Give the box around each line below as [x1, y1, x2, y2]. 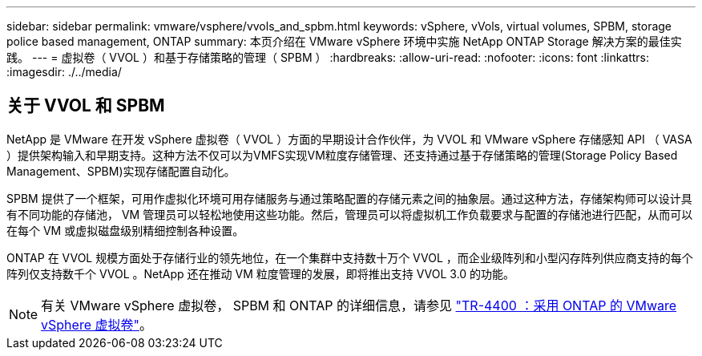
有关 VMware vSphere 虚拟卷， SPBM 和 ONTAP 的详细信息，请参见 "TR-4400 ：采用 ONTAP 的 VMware [41, 297, 677, 314]
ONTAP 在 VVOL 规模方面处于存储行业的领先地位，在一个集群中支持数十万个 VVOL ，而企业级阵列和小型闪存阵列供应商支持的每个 [6, 250, 693, 265]
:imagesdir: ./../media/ [6, 65, 122, 79]
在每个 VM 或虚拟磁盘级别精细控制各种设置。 [6, 223, 244, 237]
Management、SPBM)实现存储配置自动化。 [6, 164, 236, 178]
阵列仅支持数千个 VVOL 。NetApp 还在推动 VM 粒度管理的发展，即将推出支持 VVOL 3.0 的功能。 [6, 266, 515, 281]
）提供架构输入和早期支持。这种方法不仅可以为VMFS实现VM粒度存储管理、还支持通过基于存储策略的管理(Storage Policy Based [6, 148, 678, 162]
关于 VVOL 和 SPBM [6, 95, 165, 116]
